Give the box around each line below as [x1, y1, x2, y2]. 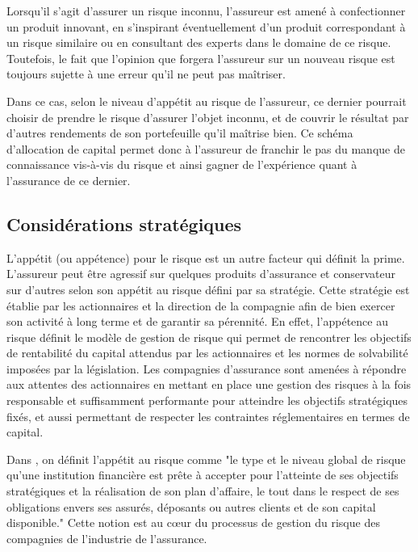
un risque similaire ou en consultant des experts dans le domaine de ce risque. [6, 34, 391, 51]
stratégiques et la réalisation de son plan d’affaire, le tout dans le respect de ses [6, 482, 399, 499]
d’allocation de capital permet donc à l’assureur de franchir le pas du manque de [6, 140, 405, 157]
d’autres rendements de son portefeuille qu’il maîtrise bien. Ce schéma [6, 124, 353, 141]
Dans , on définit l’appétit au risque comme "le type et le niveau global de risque [6, 450, 406, 467]
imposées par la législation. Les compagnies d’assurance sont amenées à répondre [6, 360, 407, 377]
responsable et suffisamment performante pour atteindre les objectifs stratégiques [6, 392, 408, 409]
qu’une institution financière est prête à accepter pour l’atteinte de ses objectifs [6, 466, 399, 483]
